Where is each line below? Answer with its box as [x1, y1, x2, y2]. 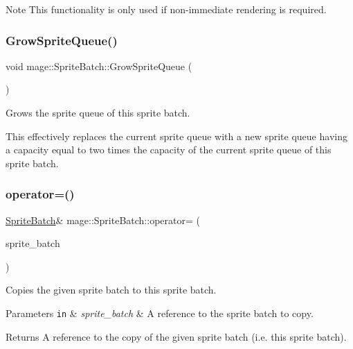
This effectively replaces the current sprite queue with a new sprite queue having [6, 128, 347, 143]
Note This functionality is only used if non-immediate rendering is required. [6, 2, 327, 16]
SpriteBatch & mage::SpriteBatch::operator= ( [6, 212, 200, 227]
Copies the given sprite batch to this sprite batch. [6, 282, 217, 297]
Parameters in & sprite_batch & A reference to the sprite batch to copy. [6, 305, 314, 320]
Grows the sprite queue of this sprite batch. [6, 105, 190, 119]
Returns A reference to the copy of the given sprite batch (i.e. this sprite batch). [6, 329, 347, 343]
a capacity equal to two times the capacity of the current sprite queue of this [6, 142, 332, 157]
